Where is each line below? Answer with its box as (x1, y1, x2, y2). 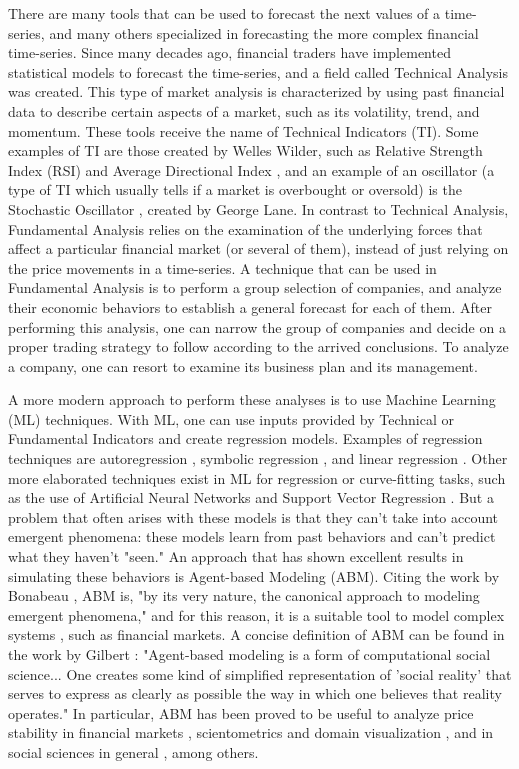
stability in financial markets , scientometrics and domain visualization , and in (8, 722, 494, 743)
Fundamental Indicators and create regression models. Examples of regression (8, 428, 483, 449)
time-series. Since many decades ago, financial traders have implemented (8, 42, 451, 63)
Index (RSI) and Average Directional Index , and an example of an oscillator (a (8, 159, 495, 180)
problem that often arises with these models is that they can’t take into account (8, 506, 499, 527)
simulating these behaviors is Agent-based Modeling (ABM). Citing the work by (8, 565, 500, 586)
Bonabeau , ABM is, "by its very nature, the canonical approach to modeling (8, 585, 480, 606)
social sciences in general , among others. (8, 741, 259, 762)
